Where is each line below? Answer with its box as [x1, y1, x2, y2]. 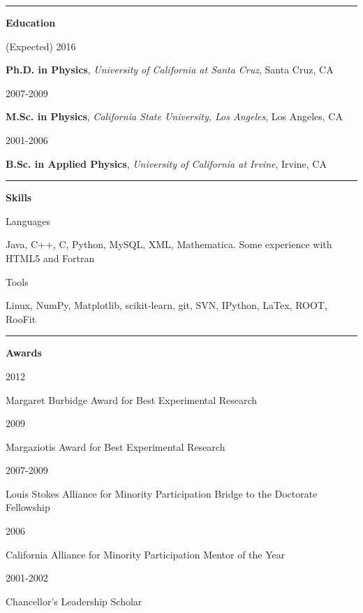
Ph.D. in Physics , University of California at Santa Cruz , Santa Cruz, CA [6, 62, 334, 77]
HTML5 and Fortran [6, 250, 95, 265]
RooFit [6, 311, 36, 326]
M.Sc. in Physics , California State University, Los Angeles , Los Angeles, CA [6, 109, 343, 124]
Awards [6, 345, 42, 360]
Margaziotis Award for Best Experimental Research [6, 439, 225, 454]
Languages [6, 213, 51, 228]
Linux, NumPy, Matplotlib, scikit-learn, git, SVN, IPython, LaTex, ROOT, [6, 298, 327, 312]
